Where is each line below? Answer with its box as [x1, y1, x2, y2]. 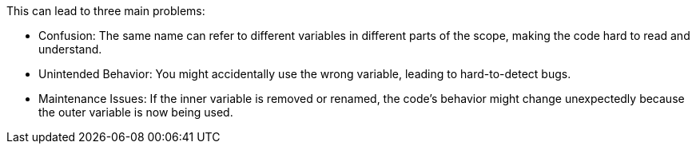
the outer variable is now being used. [38, 105, 233, 119]
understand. [38, 42, 102, 56]
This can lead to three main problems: [6, 4, 205, 18]
